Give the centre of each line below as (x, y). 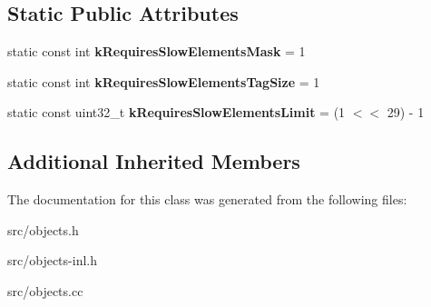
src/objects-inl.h (52, 260)
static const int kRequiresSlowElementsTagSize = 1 (164, 81)
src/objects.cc (45, 290)
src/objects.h (43, 229)
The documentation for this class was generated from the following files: (207, 199)
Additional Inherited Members (154, 161)
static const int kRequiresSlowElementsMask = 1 (157, 51)
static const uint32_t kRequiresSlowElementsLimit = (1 (176, 112)
